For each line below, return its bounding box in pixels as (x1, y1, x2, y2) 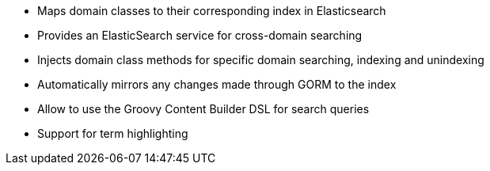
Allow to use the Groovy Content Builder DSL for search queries (37, 102, 370, 116)
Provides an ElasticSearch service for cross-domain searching (37, 28, 363, 42)
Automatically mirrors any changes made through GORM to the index (37, 78, 397, 91)
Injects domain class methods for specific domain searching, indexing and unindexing (37, 53, 484, 66)
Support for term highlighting (37, 127, 188, 140)
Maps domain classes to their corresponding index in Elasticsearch (37, 4, 386, 17)
